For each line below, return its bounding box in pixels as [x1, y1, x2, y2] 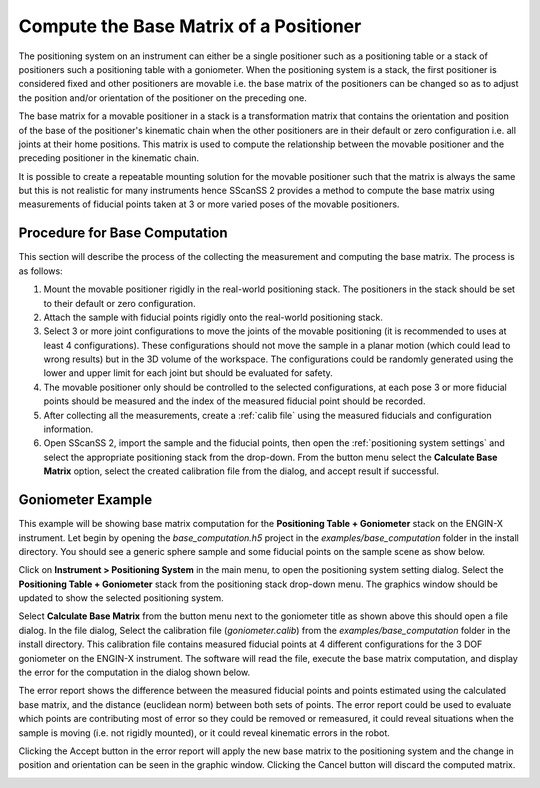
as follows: [18, 265, 64, 277]
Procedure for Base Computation [18, 225, 229, 242]
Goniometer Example [18, 491, 153, 509]
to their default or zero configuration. [43, 297, 196, 309]
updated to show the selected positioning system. [18, 592, 224, 604]
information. [43, 423, 94, 435]
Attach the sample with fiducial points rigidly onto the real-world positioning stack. [43, 311, 384, 323]
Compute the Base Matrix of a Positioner [18, 15, 362, 37]
